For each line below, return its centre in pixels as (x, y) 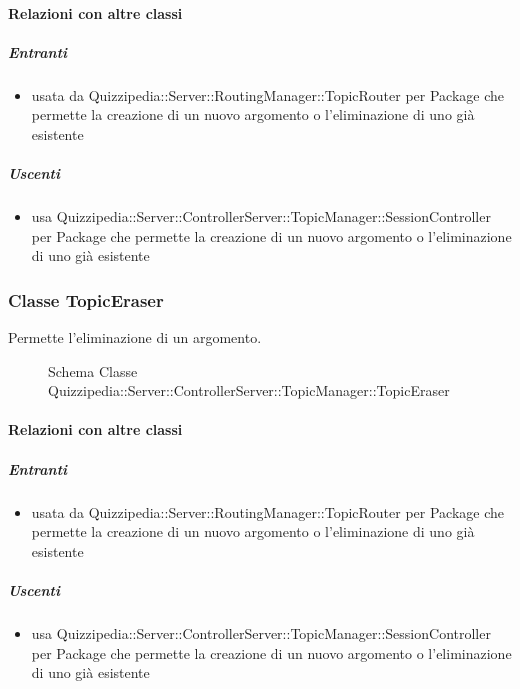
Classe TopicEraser (86, 299)
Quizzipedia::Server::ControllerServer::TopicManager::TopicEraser (249, 390)
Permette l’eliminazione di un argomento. (135, 337)
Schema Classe (93, 370)
